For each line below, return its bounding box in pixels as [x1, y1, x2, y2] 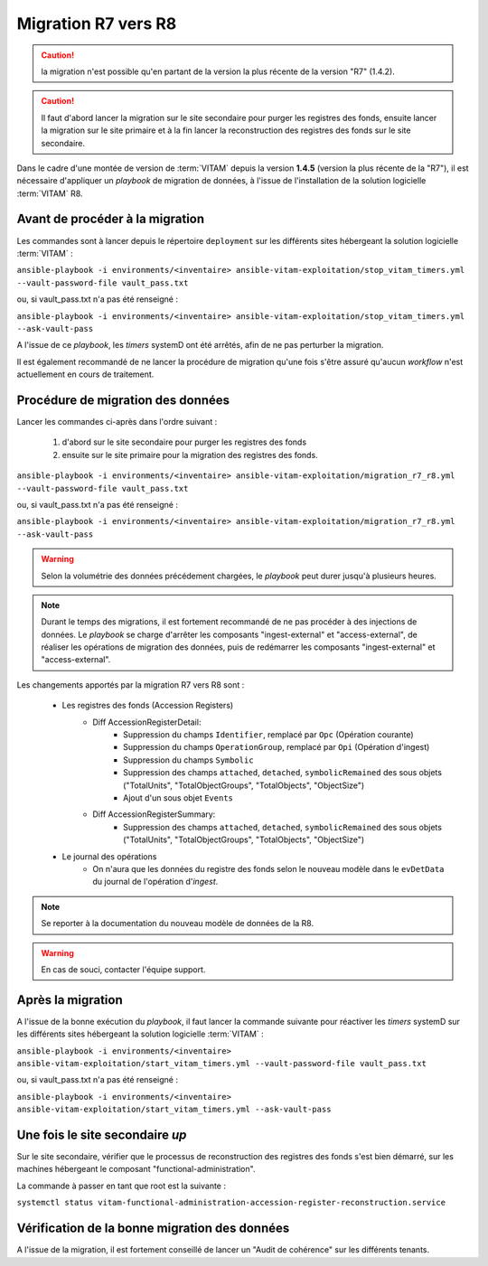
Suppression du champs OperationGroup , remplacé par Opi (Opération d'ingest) [123, 742, 430, 753]
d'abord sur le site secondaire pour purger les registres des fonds [61, 436, 307, 447]
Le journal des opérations [61, 850, 157, 862]
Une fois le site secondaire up [16, 1127, 187, 1142]
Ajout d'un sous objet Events [123, 792, 234, 803]
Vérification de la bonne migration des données [16, 1221, 290, 1236]
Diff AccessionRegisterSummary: [92, 809, 216, 820]
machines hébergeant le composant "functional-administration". [16, 1164, 256, 1175]
